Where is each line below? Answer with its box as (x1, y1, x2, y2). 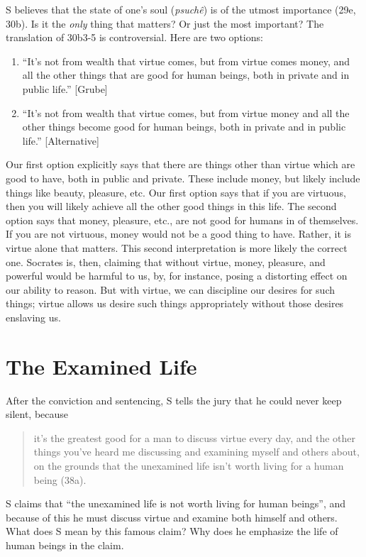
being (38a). (33, 472, 87, 487)
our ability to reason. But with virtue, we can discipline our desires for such (6, 282, 335, 297)
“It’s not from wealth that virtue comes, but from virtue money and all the (22, 105, 350, 120)
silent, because (6, 407, 69, 421)
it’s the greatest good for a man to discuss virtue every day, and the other (33, 430, 356, 445)
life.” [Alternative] (22, 133, 99, 148)
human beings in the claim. (6, 537, 124, 552)
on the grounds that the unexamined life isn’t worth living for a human (33, 458, 344, 473)
